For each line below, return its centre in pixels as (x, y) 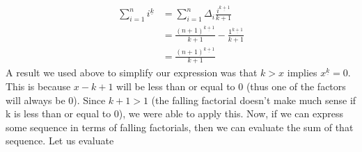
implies (302, 73)
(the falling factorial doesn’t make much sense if (254, 100)
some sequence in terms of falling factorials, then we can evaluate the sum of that (180, 127)
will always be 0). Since (56, 100)
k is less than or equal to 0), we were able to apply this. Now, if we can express (175, 113)
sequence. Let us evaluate (60, 141)
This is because (38, 86)
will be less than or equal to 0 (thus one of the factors (231, 86)
